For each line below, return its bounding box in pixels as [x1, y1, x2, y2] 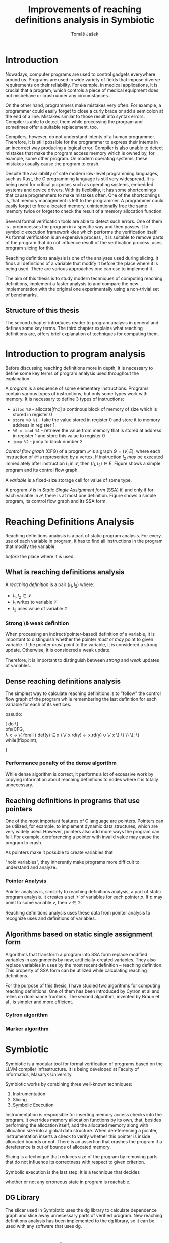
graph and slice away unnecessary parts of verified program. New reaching [5, 1212, 162, 1218]
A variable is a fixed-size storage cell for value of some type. [5, 477, 132, 483]
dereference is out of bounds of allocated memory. [5, 1144, 111, 1150]
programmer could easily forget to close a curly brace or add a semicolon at [5, 107, 163, 114]
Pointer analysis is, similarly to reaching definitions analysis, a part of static [5, 889, 161, 895]
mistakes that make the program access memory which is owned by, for [5, 150, 155, 156]
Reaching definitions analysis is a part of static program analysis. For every [5, 532, 161, 538]
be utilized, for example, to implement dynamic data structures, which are [5, 823, 158, 829]
